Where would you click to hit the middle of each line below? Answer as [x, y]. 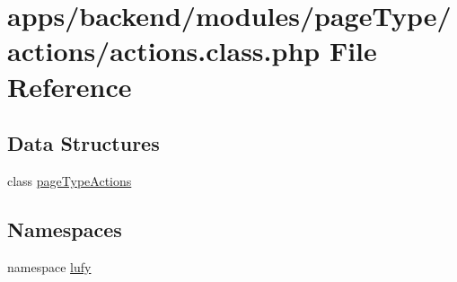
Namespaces [65, 229]
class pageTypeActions [70, 180]
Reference [70, 86]
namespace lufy [49, 266]
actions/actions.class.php [164, 51]
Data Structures [83, 143]
